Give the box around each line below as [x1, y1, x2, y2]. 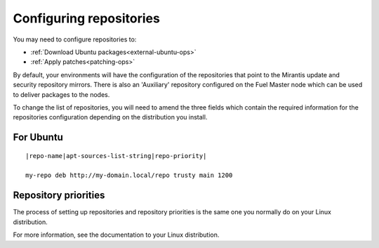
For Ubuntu [13, 131, 63, 143]
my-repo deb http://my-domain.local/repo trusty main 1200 [25, 171, 233, 179]
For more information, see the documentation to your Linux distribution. [13, 230, 220, 239]
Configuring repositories [13, 11, 161, 26]
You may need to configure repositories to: [13, 35, 137, 44]
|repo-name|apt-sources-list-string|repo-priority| [25, 152, 207, 159]
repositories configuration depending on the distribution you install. [13, 113, 208, 122]
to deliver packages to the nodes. [13, 90, 110, 98]
